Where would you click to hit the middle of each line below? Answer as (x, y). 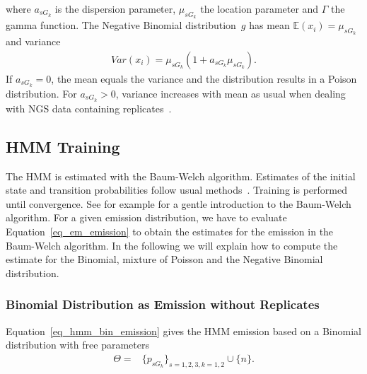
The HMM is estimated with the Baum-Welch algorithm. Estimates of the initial (181, 176)
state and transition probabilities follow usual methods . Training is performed (176, 190)
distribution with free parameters (77, 345)
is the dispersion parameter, (115, 8)
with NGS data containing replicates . (89, 108)
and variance (33, 41)
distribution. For (41, 93)
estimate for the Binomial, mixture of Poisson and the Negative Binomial (164, 259)
